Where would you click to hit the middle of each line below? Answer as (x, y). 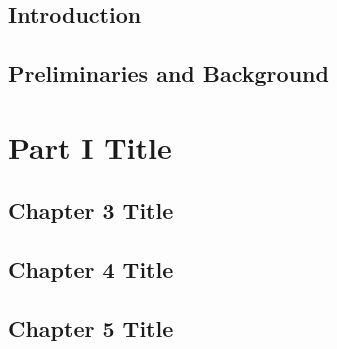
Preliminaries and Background (168, 73)
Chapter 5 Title (91, 327)
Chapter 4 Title (91, 269)
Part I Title (90, 146)
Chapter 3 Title (91, 210)
